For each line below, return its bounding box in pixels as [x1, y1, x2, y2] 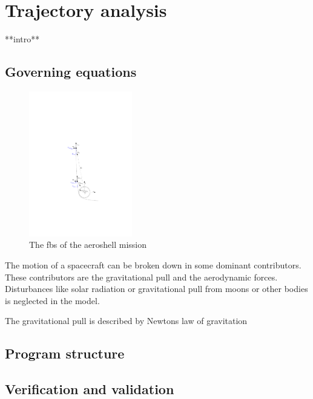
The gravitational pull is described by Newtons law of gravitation [5, 314, 248, 327]
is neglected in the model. [5, 294, 100, 307]
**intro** [5, 33, 40, 45]
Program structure [5, 344, 125, 363]
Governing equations [5, 62, 137, 81]
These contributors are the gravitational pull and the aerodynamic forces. [5, 270, 278, 283]
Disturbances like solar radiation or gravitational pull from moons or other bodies [5, 282, 308, 295]
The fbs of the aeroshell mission [29, 238, 147, 251]
